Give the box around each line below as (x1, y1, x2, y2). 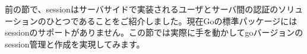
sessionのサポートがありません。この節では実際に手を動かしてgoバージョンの (5, 26, 303, 39)
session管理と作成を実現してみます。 (5, 37, 145, 50)
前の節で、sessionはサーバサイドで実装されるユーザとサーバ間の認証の (5, 3, 278, 15)
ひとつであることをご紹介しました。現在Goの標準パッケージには (46, 14, 297, 27)
